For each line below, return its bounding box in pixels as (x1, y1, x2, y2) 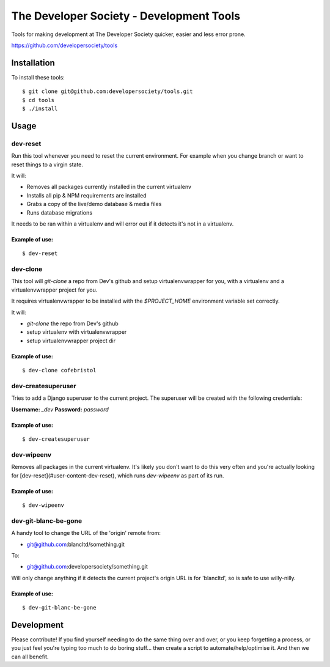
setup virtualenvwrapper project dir (26, 337, 116, 344)
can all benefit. (11, 653, 49, 660)
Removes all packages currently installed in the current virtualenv (26, 183, 192, 191)
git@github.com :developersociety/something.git (26, 563, 148, 570)
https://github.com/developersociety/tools (11, 42, 118, 49)
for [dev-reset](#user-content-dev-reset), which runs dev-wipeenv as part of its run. (11, 471, 224, 479)
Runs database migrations (26, 208, 93, 216)
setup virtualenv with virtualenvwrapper (26, 328, 127, 336)
